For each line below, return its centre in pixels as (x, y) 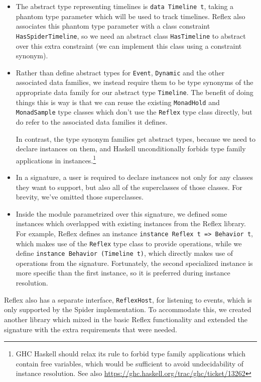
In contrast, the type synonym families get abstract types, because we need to (136, 138)
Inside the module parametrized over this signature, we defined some (121, 213)
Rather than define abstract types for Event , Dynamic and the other (120, 72)
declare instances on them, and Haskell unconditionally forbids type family (131, 149)
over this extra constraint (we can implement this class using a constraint (129, 45)
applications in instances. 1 (56, 159)
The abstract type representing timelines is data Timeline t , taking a (125, 6)
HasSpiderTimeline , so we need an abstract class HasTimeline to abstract (131, 35)
